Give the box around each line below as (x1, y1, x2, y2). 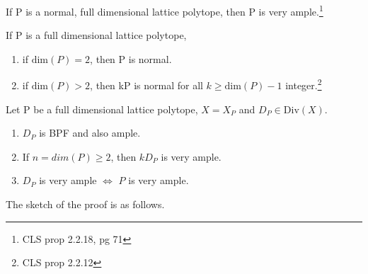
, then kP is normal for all (90, 78, 203, 93)
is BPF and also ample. (39, 125, 141, 140)
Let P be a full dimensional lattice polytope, (6, 101, 198, 116)
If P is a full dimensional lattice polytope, (6, 28, 187, 42)
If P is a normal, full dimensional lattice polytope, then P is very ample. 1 (6, 2, 323, 18)
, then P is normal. (90, 51, 172, 66)
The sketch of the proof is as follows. (6, 197, 165, 212)
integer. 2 (285, 76, 322, 93)
